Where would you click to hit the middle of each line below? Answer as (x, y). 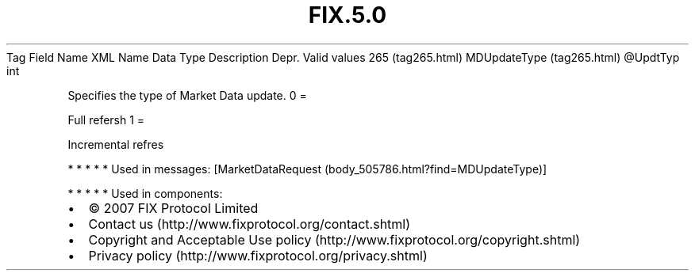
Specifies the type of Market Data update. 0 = (187, 95)
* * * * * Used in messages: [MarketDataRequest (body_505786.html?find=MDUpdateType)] (307, 169)
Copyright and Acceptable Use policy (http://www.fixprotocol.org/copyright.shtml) (334, 239)
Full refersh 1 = (106, 120)
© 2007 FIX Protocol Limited (173, 208)
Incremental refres (116, 144)
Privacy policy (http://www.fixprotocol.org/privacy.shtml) (258, 255)
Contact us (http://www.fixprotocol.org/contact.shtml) (250, 224)
